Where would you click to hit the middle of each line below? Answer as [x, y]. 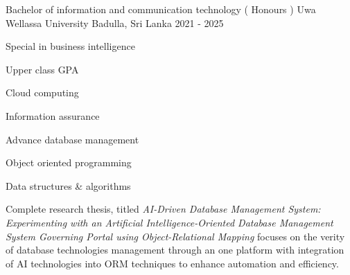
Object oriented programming [69, 162]
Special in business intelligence [70, 46]
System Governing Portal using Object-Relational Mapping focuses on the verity [175, 236]
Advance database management [72, 139]
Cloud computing [42, 92]
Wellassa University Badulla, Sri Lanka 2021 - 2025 [115, 23]
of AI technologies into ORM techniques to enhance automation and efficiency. [172, 263]
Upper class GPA [42, 69]
